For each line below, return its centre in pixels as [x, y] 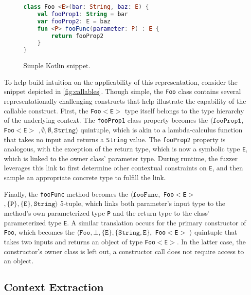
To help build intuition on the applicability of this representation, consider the [121, 82]
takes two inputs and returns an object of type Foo [80, 241]
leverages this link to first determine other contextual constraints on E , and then [124, 168]
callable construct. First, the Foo [53, 110]
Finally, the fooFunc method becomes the [66, 194]
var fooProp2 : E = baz [74, 21]
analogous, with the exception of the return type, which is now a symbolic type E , [126, 149]
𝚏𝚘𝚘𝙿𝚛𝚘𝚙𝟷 [227, 121]
